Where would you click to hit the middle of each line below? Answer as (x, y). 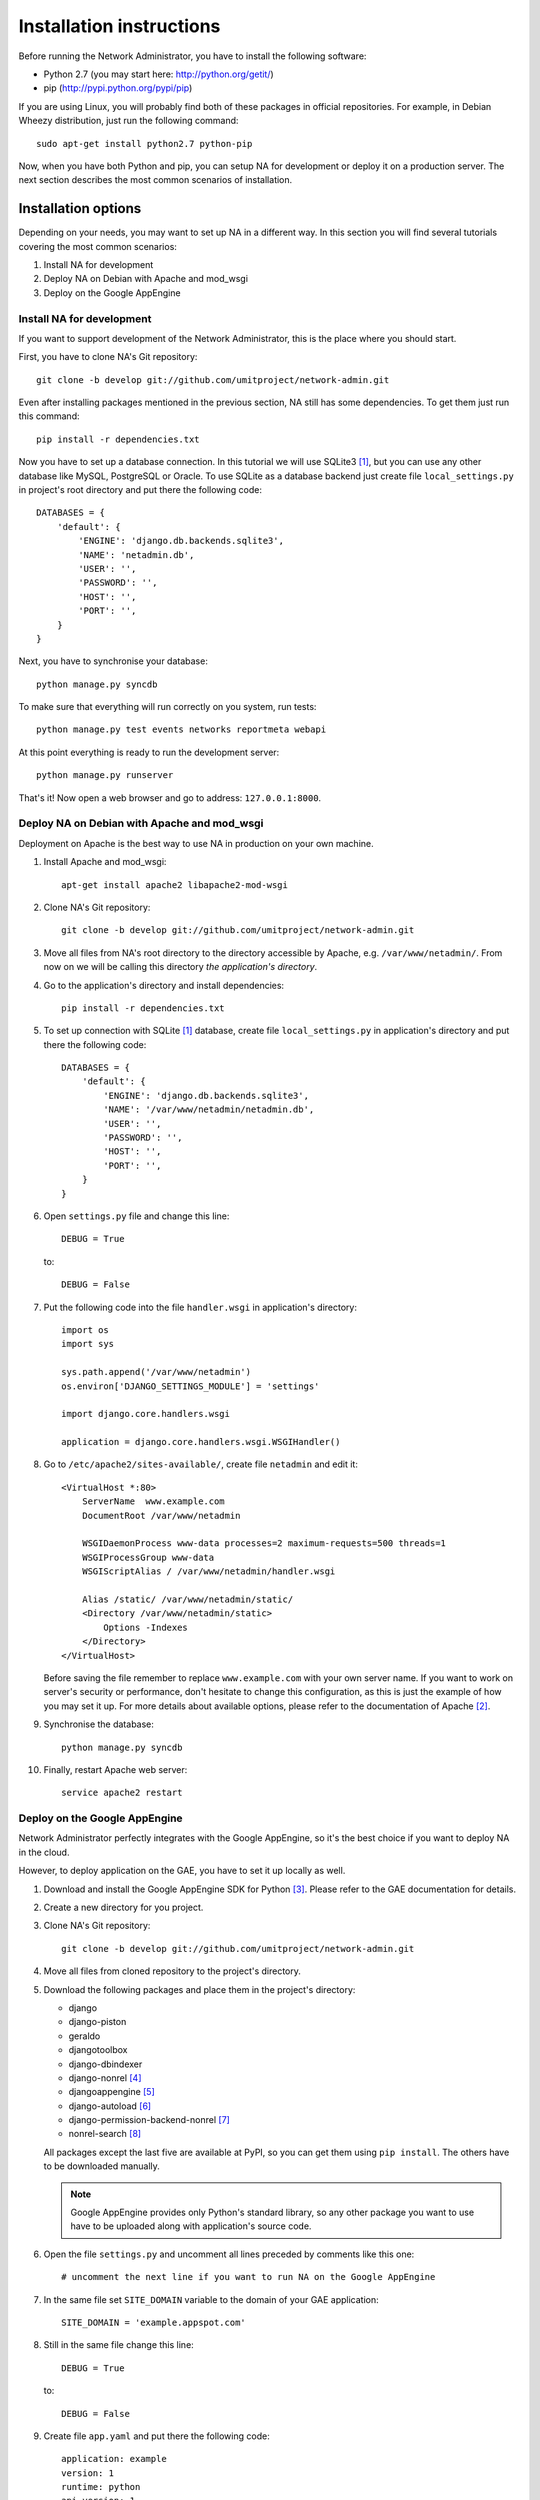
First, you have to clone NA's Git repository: (108, 357)
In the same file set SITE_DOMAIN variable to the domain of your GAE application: (211, 2299)
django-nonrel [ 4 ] (105, 2077)
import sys (88, 1344)
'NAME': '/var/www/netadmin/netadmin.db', (209, 1109)
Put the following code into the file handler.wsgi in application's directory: (200, 1307)
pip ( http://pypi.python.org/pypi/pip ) (118, 88)
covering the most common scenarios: (97, 246)
